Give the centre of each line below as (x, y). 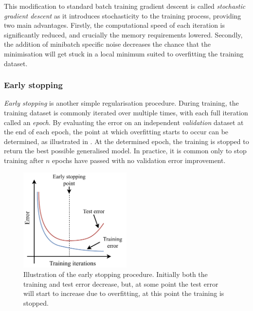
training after (24, 160)
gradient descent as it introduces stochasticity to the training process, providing (123, 15)
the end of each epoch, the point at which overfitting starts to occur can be (116, 132)
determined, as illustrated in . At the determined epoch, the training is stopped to (126, 141)
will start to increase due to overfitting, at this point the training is (124, 293)
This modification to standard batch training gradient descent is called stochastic (125, 6)
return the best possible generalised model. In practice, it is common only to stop (125, 151)
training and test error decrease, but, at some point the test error (121, 284)
